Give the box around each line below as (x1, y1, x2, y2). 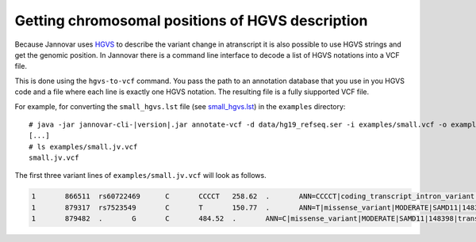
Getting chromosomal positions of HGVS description (14, 12, 368, 29)
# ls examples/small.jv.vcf (29, 142, 138, 151)
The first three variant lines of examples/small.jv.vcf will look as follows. (14, 171, 267, 180)
